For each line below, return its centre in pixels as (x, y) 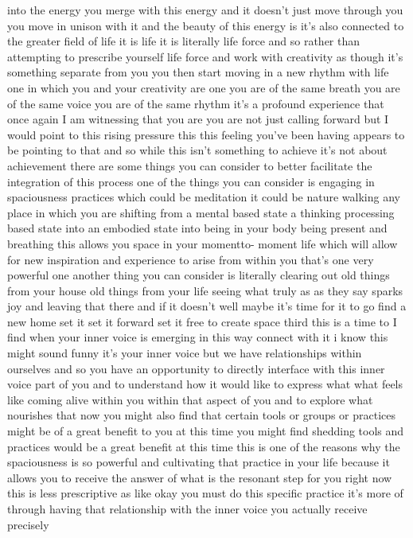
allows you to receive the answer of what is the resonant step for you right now (200, 477)
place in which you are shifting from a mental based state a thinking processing (201, 212)
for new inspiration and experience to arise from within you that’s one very (191, 259)
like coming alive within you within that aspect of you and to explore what (190, 399)
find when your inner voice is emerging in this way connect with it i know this (198, 337)
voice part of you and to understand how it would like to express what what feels (205, 384)
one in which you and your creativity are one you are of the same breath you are (204, 87)
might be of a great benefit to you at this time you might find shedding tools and (206, 431)
